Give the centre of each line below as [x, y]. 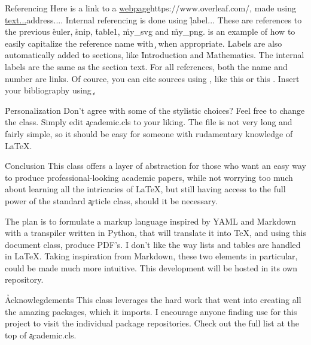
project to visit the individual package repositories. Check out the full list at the [152, 323]
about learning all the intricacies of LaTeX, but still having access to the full [145, 189]
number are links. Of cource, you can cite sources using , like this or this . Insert [152, 78]
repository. [24, 279]
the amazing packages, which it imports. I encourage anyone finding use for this [151, 311]
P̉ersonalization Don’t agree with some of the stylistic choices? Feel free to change [155, 110]
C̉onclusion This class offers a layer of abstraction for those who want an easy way [155, 166]
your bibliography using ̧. [51, 90]
